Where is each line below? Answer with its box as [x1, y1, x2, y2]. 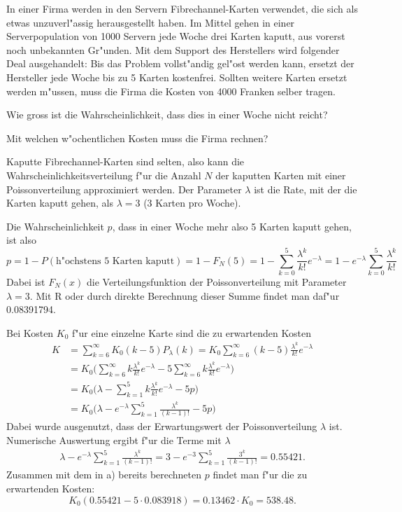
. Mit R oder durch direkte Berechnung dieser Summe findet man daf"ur [29, 288, 340, 303]
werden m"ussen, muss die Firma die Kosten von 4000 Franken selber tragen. [6, 83, 336, 98]
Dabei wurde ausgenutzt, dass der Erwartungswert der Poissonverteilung [6, 419, 317, 434]
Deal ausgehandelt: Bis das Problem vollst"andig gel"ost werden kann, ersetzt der [6, 56, 354, 71]
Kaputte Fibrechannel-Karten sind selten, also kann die [6, 154, 245, 169]
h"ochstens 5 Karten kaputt [56, 256, 175, 266]
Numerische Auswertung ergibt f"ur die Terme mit [6, 432, 222, 447]
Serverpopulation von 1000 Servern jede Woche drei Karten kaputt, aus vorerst [6, 29, 345, 43]
